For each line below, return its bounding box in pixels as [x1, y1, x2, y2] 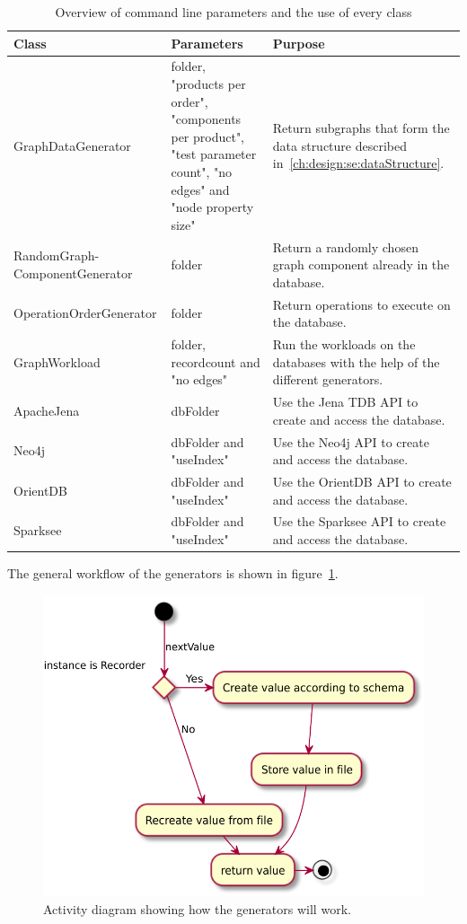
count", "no [171, 163, 233, 180]
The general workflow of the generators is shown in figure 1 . [7, 564, 339, 583]
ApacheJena [13, 400, 80, 419]
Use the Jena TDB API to [272, 392, 419, 411]
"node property [171, 198, 254, 216]
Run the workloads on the [272, 335, 416, 354]
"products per [171, 75, 246, 93]
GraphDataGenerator [13, 136, 131, 154]
